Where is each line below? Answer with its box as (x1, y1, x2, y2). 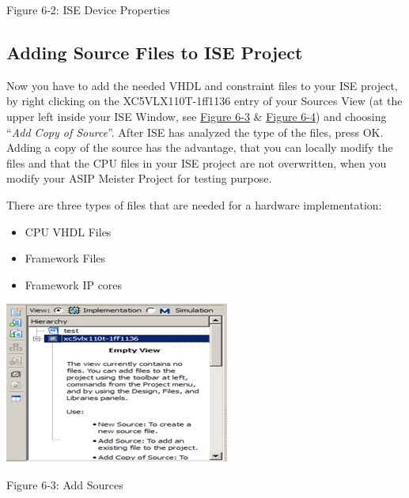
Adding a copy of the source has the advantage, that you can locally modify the (6, 139, 393, 156)
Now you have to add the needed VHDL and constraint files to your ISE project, (6, 77, 398, 93)
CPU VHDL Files (25, 223, 112, 240)
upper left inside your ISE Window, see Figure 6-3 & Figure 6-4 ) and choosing (6, 108, 387, 124)
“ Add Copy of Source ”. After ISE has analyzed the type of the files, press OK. (6, 123, 384, 140)
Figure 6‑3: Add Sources (6, 476, 123, 492)
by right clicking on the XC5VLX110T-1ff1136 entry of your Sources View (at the (6, 92, 403, 109)
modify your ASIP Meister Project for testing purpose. (6, 170, 272, 187)
